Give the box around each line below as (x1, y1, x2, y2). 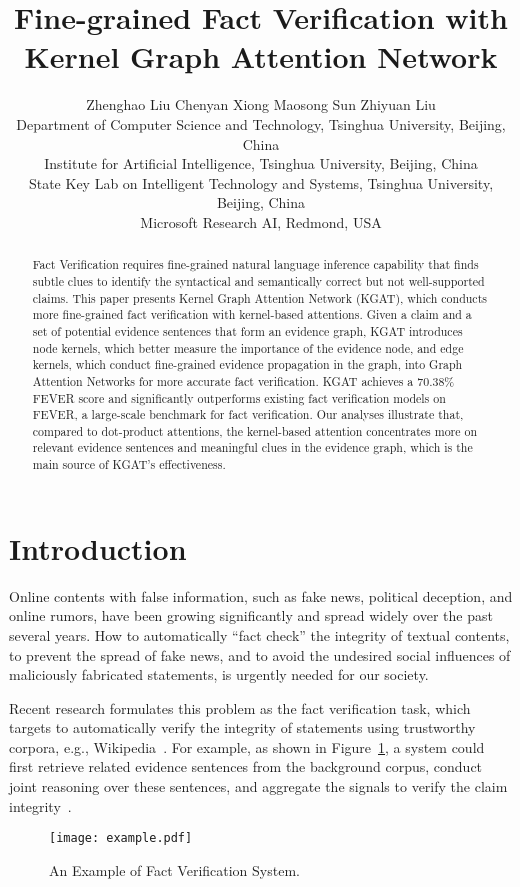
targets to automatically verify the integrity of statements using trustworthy (9, 717, 476, 738)
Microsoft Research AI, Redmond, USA (140, 211, 382, 232)
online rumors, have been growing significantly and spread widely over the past (9, 605, 493, 626)
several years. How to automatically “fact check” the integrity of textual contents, (9, 624, 510, 645)
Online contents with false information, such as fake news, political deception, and (9, 585, 513, 606)
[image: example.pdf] (49, 831, 193, 846)
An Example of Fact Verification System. (49, 859, 300, 880)
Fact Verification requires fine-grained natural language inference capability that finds (32, 256, 479, 273)
